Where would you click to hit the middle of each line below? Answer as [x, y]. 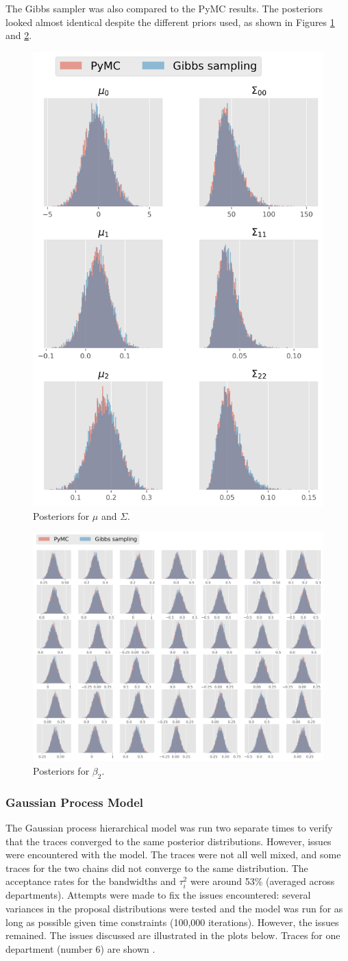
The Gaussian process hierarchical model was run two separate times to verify [169, 827]
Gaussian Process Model [75, 802]
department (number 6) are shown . [80, 948]
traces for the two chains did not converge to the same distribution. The [157, 868]
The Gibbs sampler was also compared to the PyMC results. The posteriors [164, 8]
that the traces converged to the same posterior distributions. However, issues [169, 841]
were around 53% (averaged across [262, 881]
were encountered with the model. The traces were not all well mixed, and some [173, 854]
